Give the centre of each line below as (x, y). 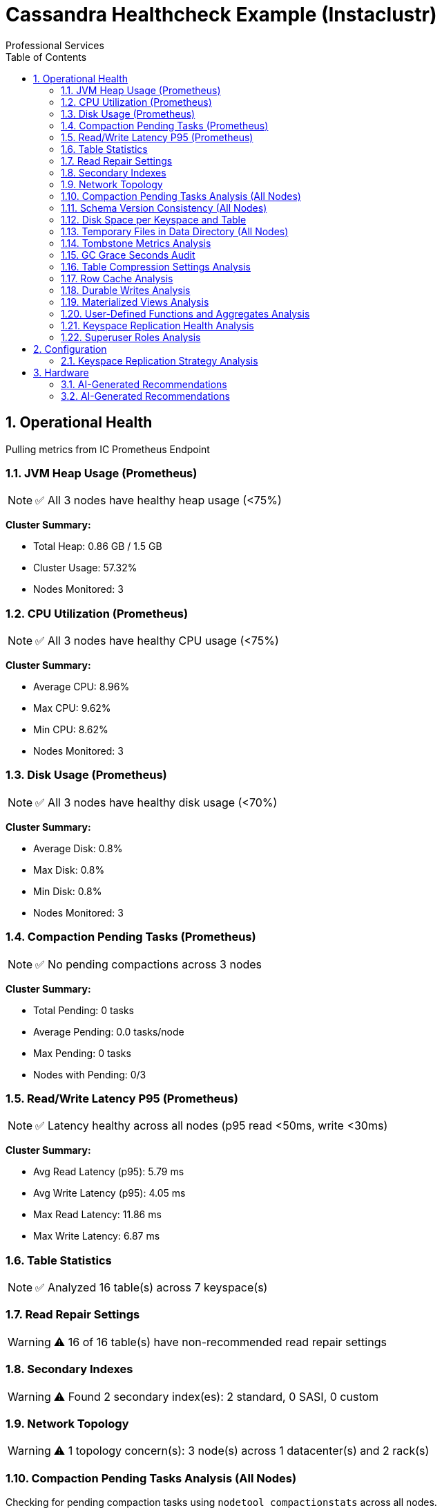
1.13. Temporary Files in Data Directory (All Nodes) (175, 231)
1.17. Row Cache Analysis (117, 278)
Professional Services (55, 45)
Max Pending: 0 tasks (82, 1053)
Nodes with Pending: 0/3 (90, 1074)
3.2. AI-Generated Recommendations (145, 396)
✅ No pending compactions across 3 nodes (149, 964)
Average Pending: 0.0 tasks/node (109, 1031)
